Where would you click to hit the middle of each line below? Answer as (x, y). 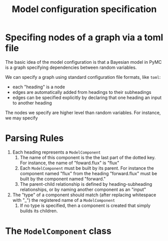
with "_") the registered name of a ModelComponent (64, 200)
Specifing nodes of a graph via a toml (84, 37)
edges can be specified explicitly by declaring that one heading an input (87, 97)
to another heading (32, 103)
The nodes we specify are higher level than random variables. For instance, (83, 112)
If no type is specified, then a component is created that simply (85, 205)
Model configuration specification (84, 9)
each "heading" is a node (39, 87)
